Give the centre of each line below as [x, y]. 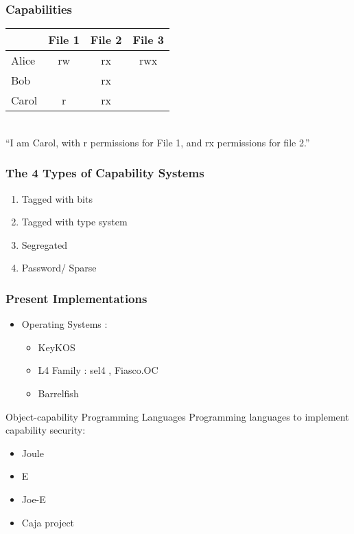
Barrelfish [58, 393]
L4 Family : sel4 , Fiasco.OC [98, 370]
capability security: [46, 430]
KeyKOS [57, 347]
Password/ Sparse [59, 268]
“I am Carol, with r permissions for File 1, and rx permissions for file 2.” [158, 142]
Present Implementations [76, 298]
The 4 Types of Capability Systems [105, 173]
